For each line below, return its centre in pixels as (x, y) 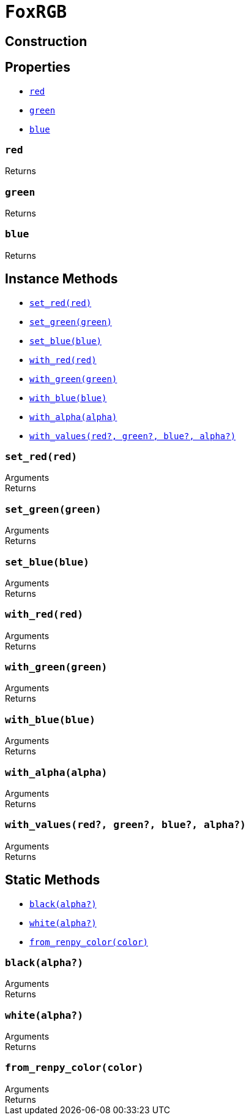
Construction (46, 41)
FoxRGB (36, 12)
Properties (38, 67)
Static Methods (53, 880)
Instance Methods (61, 279)
